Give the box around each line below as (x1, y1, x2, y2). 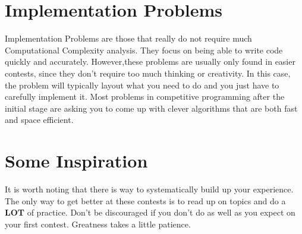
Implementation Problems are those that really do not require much (5, 32, 252, 45)
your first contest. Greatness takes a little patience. (5, 217, 191, 230)
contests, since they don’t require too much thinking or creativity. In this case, (5, 67, 291, 79)
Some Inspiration (5, 148, 148, 173)
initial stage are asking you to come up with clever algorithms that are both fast (5, 102, 298, 114)
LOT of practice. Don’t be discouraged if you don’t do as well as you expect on (5, 206, 295, 219)
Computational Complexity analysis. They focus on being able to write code (5, 43, 283, 56)
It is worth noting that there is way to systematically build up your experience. (5, 183, 294, 195)
